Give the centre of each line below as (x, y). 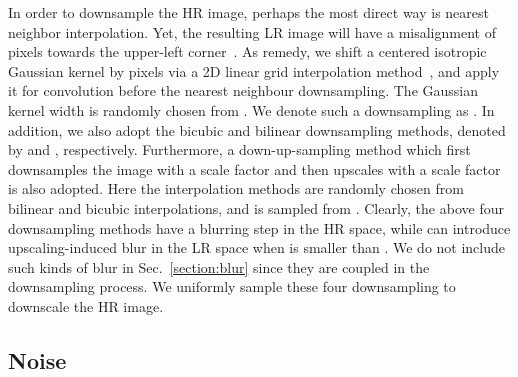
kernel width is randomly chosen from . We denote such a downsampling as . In (251, 109)
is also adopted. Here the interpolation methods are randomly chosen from (236, 188)
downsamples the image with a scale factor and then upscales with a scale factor (254, 168)
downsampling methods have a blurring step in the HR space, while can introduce (259, 227)
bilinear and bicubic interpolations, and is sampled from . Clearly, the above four (256, 207)
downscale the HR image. (86, 305)
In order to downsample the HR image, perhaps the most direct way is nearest (248, 12)
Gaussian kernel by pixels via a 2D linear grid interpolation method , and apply (254, 70)
